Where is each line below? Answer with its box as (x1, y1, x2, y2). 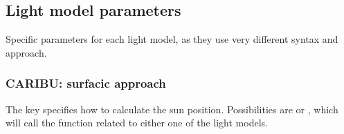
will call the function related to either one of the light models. (6, 115, 268, 130)
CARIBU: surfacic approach (6, 75, 166, 92)
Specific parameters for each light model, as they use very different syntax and (6, 32, 338, 46)
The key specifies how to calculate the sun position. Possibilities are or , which (6, 102, 338, 116)
